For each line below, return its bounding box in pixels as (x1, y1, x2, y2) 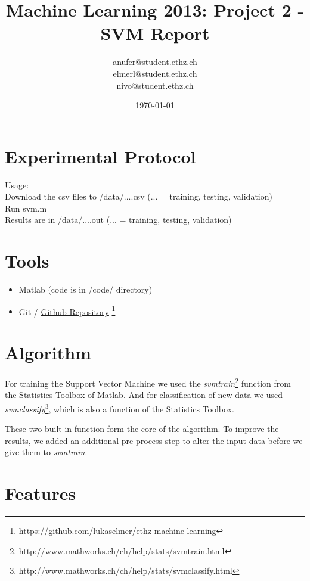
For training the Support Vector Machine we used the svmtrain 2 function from (5, 375, 291, 389)
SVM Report (100, 21, 210, 45)
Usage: (5, 178, 29, 191)
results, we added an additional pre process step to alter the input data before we (5, 434, 303, 446)
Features (5, 481, 76, 505)
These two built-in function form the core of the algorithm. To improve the (5, 422, 279, 435)
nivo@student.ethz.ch (116, 79, 194, 91)
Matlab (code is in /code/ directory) (18, 283, 153, 296)
